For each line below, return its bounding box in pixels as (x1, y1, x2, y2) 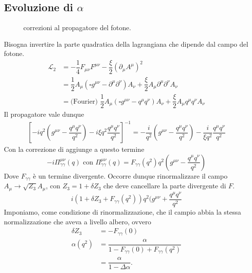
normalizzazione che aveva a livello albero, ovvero (4, 216, 151, 226)
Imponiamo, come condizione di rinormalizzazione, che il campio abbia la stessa (4, 207, 241, 217)
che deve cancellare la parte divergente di (103, 181, 226, 191)
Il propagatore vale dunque (4, 109, 84, 119)
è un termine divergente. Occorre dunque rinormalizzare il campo (33, 170, 228, 181)
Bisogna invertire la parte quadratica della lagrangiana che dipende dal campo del (4, 38, 249, 49)
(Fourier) (70, 98, 98, 105)
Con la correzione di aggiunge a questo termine (4, 144, 144, 154)
